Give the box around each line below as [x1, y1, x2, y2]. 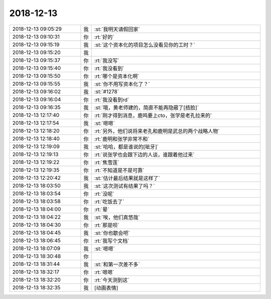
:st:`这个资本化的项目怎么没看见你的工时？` [94, 41, 195, 48]
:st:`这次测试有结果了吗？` [94, 182, 155, 189]
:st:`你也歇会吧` [94, 229, 130, 236]
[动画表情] [94, 284, 118, 291]
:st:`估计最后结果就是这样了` [94, 175, 160, 182]
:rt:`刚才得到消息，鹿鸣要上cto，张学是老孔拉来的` [94, 112, 212, 119]
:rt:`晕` [94, 206, 109, 213]
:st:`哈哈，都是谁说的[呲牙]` [94, 143, 159, 150]
